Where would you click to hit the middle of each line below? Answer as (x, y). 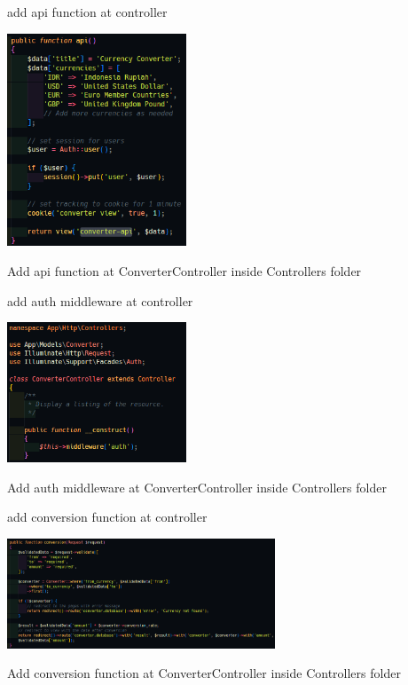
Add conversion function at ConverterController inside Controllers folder (204, 673)
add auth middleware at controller (100, 300)
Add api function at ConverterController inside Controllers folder (184, 271)
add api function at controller (87, 12)
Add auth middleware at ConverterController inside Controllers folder (197, 487)
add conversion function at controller (107, 517)
